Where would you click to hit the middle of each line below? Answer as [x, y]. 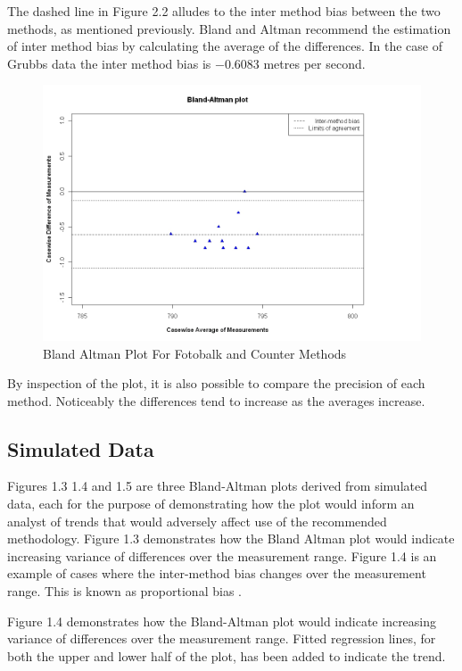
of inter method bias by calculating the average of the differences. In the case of [225, 46]
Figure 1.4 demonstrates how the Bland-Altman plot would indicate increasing [222, 621]
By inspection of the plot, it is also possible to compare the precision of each [216, 383]
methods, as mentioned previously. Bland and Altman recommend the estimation [229, 28]
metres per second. [314, 63]
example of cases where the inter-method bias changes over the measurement [217, 573]
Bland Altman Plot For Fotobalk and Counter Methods [195, 353]
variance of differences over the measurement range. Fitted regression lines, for [222, 638]
